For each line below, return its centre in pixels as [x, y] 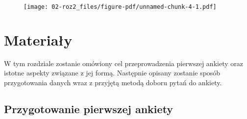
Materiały [38, 39]
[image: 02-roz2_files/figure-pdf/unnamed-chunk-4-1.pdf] [120, 7]
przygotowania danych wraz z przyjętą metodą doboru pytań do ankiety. [113, 82]
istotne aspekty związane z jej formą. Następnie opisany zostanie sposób [112, 73]
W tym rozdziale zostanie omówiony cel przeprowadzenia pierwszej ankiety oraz [123, 63]
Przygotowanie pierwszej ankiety [89, 108]
